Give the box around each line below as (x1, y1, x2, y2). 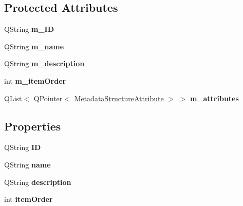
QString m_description (4, 58, 85, 69)
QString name (4, 159, 51, 170)
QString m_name (4, 41, 64, 51)
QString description (4, 176, 71, 187)
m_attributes (190, 92, 239, 103)
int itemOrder (4, 194, 53, 204)
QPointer (33, 92, 63, 103)
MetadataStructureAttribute (74, 92, 164, 103)
